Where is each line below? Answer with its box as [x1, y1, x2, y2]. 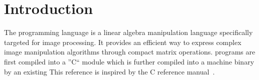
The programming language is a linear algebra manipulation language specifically [4, 27, 253, 37]
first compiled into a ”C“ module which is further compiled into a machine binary [4, 56, 254, 66]
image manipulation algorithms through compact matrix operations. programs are [4, 46, 255, 57]
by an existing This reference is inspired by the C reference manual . [4, 66, 215, 76]
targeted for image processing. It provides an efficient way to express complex [4, 36, 241, 47]
